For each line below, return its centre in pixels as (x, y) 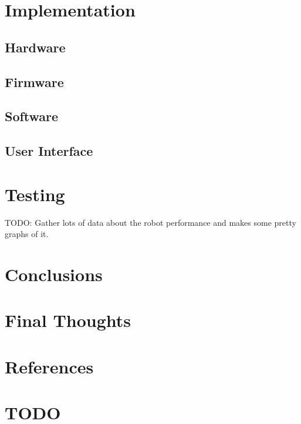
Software (32, 116)
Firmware (34, 81)
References (49, 366)
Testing (35, 194)
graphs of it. (27, 234)
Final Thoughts (68, 320)
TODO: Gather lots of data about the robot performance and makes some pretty (150, 222)
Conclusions (54, 274)
